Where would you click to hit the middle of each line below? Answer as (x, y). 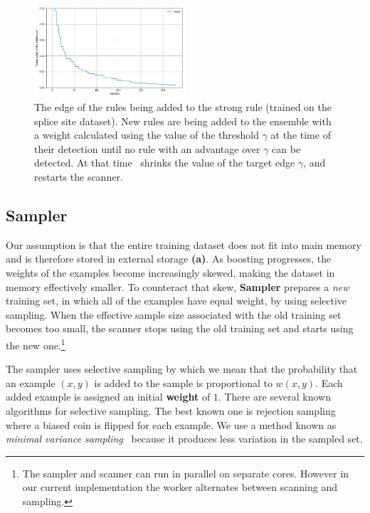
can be (286, 148)
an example (31, 382)
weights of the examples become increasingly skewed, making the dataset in (170, 272)
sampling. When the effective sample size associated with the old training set (174, 314)
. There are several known (274, 397)
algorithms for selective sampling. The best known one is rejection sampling (171, 410)
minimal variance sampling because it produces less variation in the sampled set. (184, 439)
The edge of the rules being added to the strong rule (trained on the (183, 107)
